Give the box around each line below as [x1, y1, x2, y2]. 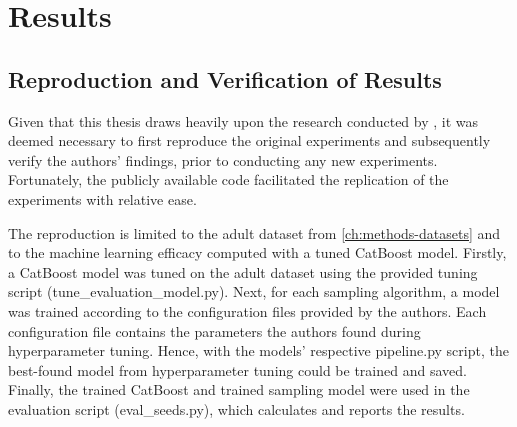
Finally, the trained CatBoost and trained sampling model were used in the [8, 379, 470, 400]
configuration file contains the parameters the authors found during [8, 320, 421, 341]
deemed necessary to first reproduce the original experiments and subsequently [8, 130, 491, 151]
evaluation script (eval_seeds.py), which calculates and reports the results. [8, 398, 465, 419]
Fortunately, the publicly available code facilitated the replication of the [8, 169, 449, 190]
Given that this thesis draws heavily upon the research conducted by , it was [8, 110, 479, 131]
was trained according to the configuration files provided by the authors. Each [8, 300, 487, 321]
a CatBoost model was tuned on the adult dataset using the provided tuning [8, 261, 478, 282]
